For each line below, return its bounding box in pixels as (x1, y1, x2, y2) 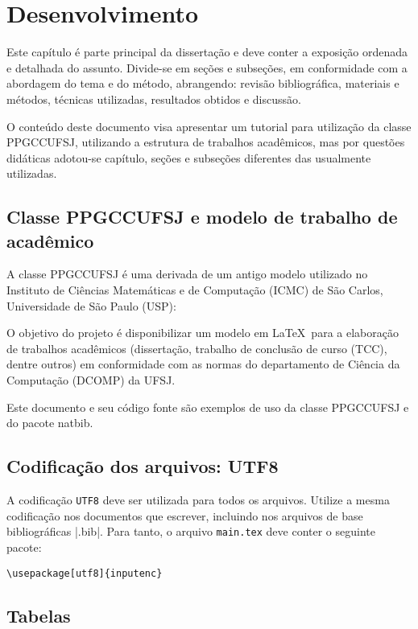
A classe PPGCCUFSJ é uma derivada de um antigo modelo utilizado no (6, 265, 368, 282)
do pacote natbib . (6, 414, 93, 431)
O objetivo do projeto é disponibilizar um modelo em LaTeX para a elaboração (6, 324, 399, 341)
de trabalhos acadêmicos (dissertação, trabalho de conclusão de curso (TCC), (6, 339, 387, 356)
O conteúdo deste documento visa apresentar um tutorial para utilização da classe (6, 117, 412, 134)
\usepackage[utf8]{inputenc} (6, 567, 163, 579)
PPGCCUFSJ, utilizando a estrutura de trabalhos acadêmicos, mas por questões (6, 134, 405, 150)
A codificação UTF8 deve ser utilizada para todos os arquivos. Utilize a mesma (6, 491, 390, 508)
